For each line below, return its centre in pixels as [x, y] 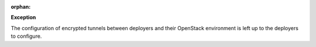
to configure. [26, 36]
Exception [23, 17]
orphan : [21, 7]
